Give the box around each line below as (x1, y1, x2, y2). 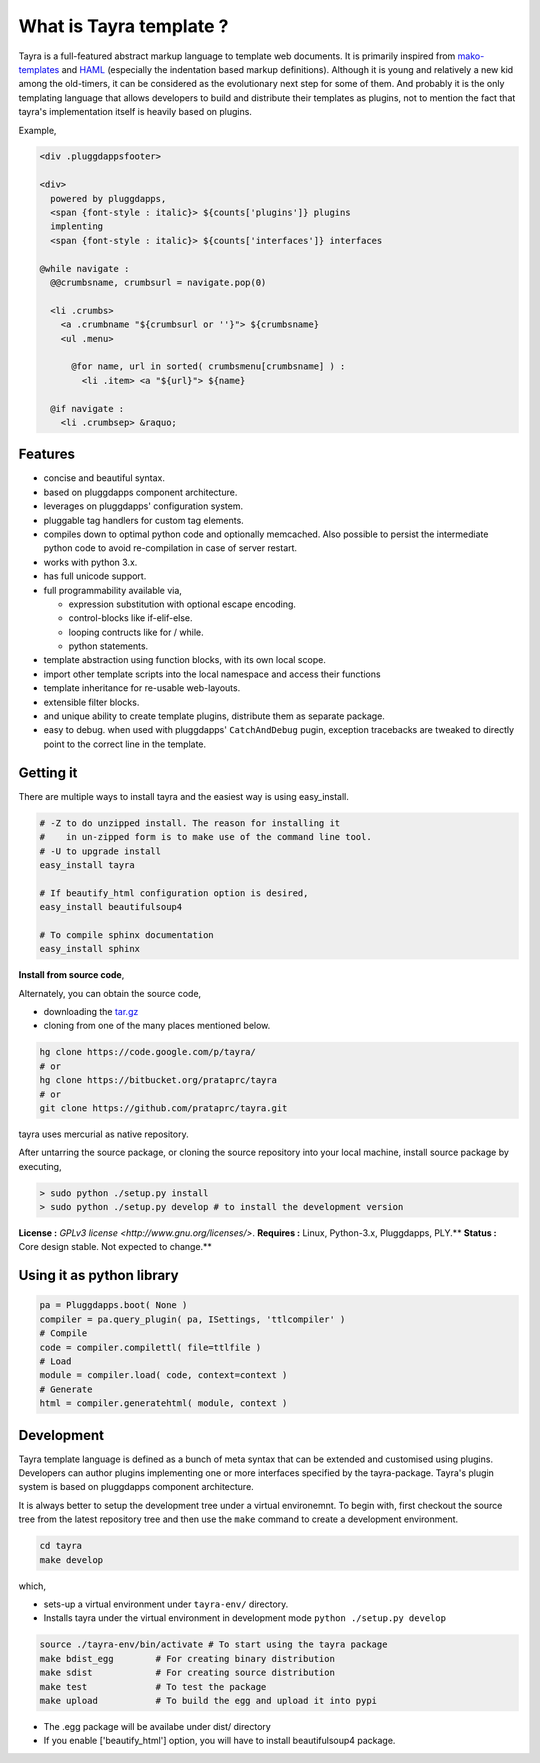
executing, (18, 1160, 62, 1172)
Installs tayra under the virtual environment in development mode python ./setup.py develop (43, 1612, 447, 1624)
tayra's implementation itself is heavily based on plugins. (18, 106, 252, 118)
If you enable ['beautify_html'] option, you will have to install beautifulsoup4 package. (43, 1735, 396, 1747)
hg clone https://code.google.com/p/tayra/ (39, 1046, 257, 1058)
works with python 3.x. (43, 556, 138, 568)
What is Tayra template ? (18, 15, 229, 37)
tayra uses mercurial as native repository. (18, 1128, 189, 1140)
